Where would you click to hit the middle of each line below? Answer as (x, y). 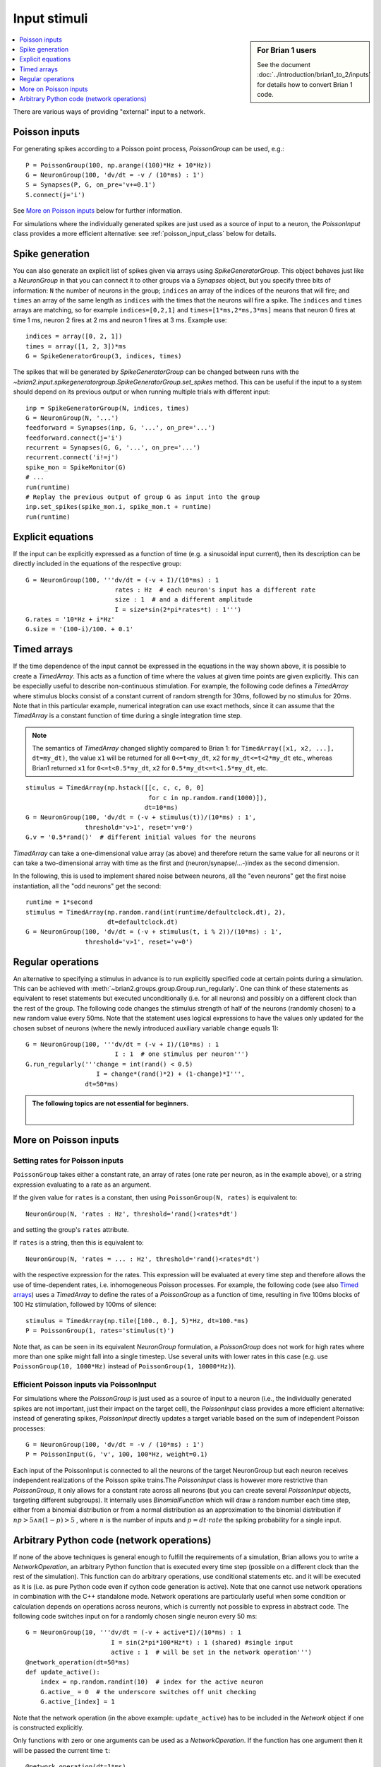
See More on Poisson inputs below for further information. (98, 211)
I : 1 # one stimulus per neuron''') (182, 1054)
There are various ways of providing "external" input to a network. (109, 112)
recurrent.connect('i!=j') (72, 457)
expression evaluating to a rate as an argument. (82, 1185)
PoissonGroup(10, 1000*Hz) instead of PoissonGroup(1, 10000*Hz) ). (125, 1366)
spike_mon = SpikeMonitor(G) (76, 467)
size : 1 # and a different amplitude (184, 600)
